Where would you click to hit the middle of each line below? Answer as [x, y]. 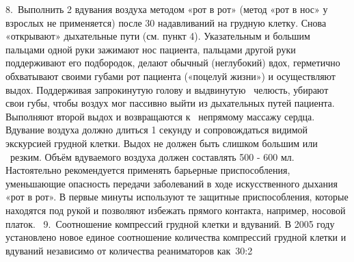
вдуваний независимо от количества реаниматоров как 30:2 [129, 250]
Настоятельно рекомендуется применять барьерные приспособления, [148, 170]
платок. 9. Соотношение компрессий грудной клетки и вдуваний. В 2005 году [170, 223]
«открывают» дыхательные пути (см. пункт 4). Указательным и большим [158, 36]
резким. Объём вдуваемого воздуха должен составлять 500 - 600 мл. [152, 156]
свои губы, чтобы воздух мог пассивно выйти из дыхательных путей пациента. [170, 103]
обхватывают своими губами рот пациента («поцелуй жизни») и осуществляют [171, 76]
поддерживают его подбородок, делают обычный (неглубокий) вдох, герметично [173, 63]
